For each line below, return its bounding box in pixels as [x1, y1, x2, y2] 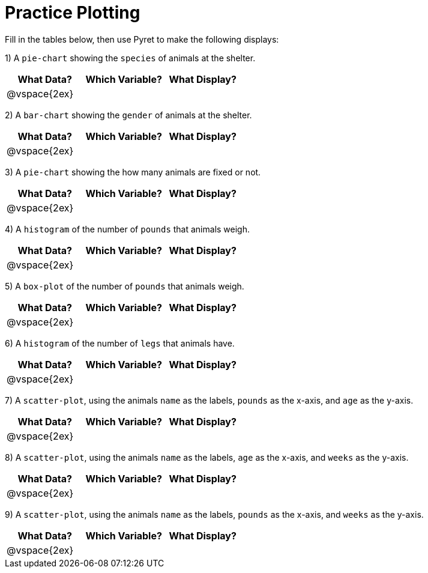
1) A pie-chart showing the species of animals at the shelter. [5, 52, 256, 63]
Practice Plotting [5, 2, 140, 23]
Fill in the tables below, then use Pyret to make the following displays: [5, 34, 279, 44]
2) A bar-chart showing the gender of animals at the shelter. [5, 109, 252, 120]
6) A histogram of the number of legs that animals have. [5, 338, 235, 348]
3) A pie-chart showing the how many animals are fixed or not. [5, 166, 261, 177]
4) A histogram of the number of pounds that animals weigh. [5, 223, 250, 234]
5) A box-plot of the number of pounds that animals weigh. [5, 280, 244, 291]
